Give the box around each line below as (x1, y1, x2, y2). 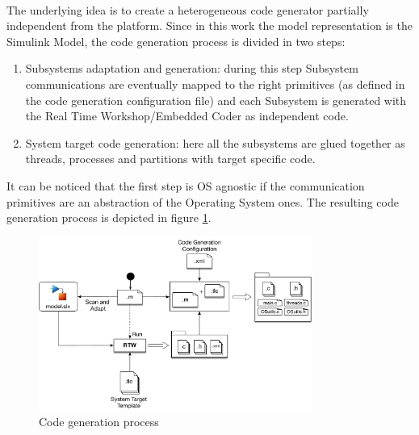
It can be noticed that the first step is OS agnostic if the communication (6, 177, 365, 194)
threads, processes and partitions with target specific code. (25, 150, 316, 167)
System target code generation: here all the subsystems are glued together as (25, 134, 405, 151)
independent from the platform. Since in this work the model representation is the (6, 17, 413, 34)
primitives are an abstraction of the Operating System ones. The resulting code (6, 193, 399, 210)
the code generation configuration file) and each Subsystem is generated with (25, 91, 407, 108)
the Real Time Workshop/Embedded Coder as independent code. (25, 107, 349, 124)
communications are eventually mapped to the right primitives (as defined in (25, 75, 405, 92)
